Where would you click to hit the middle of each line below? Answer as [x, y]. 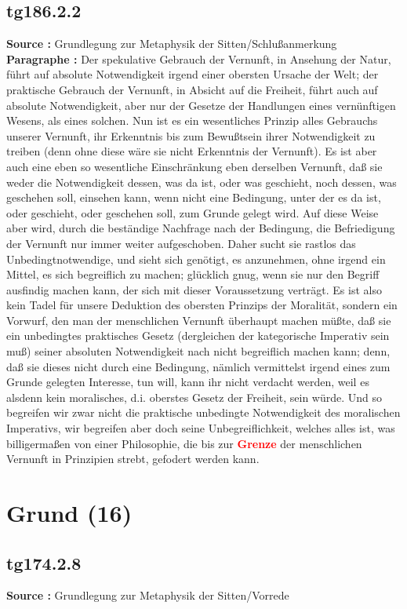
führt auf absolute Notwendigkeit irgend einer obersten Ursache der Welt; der [193, 74]
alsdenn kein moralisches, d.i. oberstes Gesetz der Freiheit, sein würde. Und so [194, 397]
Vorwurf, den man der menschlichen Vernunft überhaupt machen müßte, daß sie [199, 320]
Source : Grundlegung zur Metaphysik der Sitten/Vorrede [148, 595]
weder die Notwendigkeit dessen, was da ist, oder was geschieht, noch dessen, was [202, 182]
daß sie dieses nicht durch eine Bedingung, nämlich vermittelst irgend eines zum [198, 366]
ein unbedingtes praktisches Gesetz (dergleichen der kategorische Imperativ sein [198, 335]
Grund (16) [69, 513]
